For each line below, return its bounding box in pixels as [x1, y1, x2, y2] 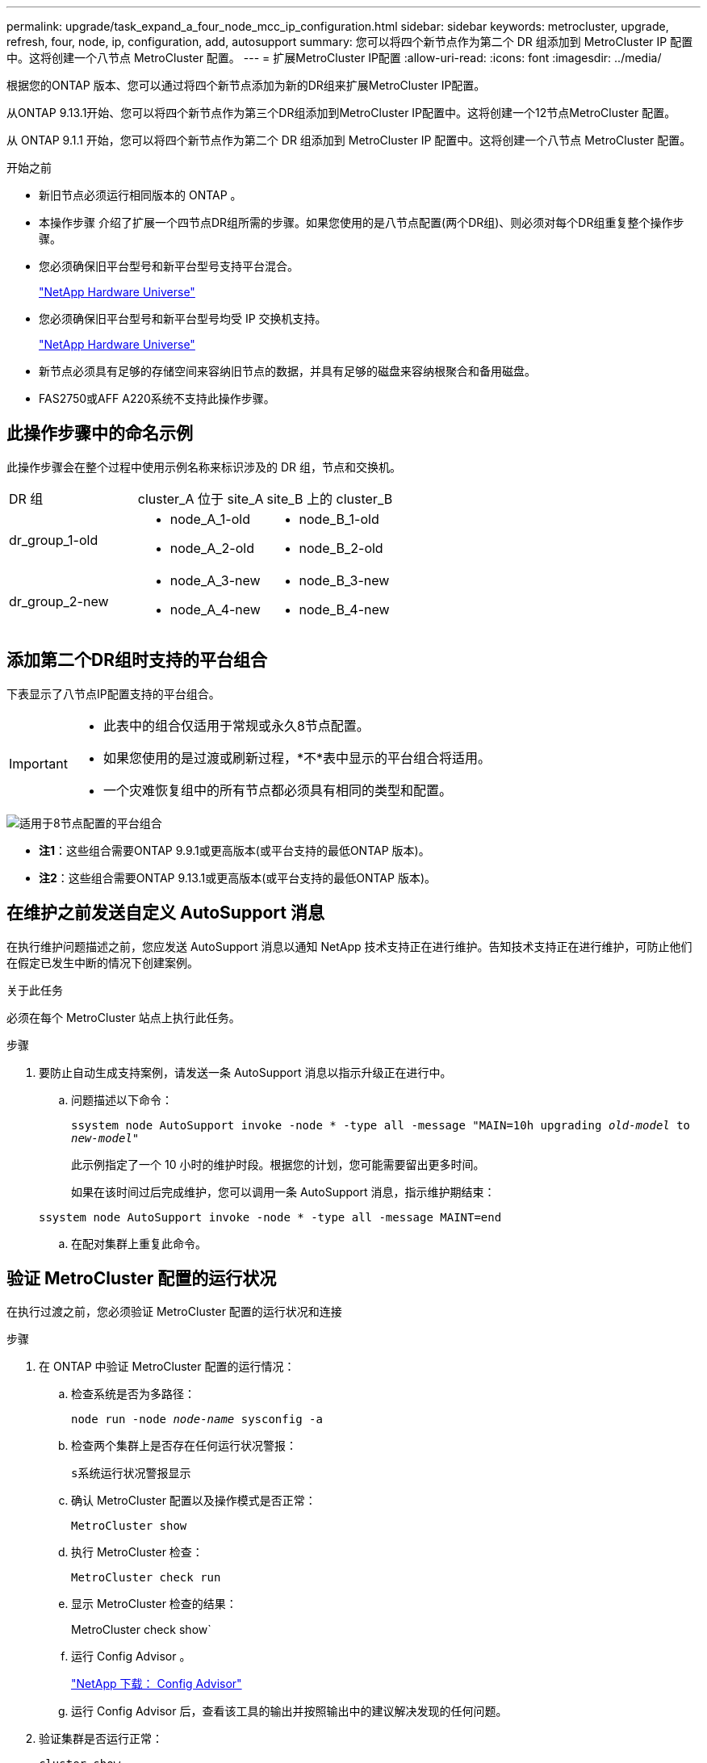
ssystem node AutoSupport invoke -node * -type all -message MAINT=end [39, 1210, 502, 1224]
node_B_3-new [299, 572, 390, 588]
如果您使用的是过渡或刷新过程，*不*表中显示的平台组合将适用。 [102, 749, 492, 766]
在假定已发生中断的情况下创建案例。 [6, 955, 199, 969]
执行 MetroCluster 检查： [71, 1545, 203, 1560]
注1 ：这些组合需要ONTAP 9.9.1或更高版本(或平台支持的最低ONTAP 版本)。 [39, 843, 430, 857]
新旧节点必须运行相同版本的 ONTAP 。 [39, 188, 242, 202]
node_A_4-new [169, 601, 261, 618]
